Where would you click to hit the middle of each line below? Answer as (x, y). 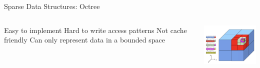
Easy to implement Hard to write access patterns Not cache (95, 30)
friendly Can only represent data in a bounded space (84, 40)
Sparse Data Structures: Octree (52, 6)
